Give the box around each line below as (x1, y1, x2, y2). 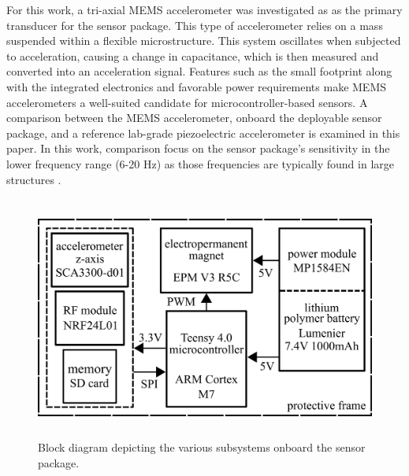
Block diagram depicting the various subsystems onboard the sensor (38, 439, 366, 456)
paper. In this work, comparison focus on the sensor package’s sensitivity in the (6, 140, 390, 157)
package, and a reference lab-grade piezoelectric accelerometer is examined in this (6, 124, 400, 141)
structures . (6, 171, 61, 187)
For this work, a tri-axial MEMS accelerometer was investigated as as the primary (6, 2, 403, 17)
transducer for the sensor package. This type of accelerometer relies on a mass (6, 17, 383, 33)
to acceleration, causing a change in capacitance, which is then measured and (6, 47, 379, 64)
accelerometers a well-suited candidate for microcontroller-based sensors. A (6, 94, 368, 110)
